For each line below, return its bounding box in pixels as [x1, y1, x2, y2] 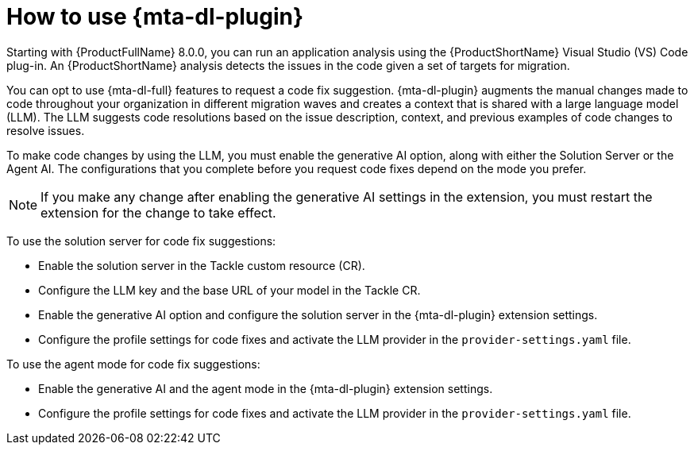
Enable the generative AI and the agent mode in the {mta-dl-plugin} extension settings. [38, 381, 493, 395]
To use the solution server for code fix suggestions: [6, 233, 276, 248]
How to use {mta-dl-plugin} [6, 3, 304, 30]
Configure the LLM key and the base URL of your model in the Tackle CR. [38, 283, 421, 297]
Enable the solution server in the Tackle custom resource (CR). [38, 258, 365, 272]
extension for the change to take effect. [40, 204, 276, 221]
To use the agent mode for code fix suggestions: [6, 357, 260, 371]
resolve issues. [6, 123, 85, 137]
